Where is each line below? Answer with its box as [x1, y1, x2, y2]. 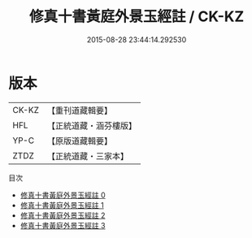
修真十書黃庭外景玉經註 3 [20, 220, 106, 230]
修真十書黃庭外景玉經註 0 [20, 190, 106, 200]
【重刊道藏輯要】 [46, 105, 112, 116]
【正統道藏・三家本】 [46, 150, 128, 162]
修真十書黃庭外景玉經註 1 [20, 200, 104, 210]
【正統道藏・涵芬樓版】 [46, 119, 137, 131]
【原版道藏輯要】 [46, 135, 112, 146]
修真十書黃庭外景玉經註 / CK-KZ [28, 7, 245, 26]
